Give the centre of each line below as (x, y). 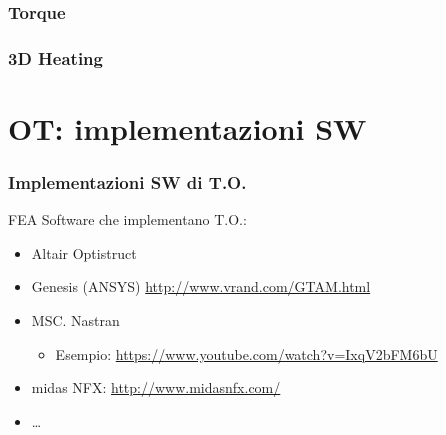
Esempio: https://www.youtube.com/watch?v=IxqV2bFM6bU (246, 353)
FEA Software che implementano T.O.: (127, 219)
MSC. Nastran (75, 320)
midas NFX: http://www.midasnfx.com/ (156, 387)
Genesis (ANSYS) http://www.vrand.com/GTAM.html (201, 286)
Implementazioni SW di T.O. (127, 181)
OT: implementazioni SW (187, 127)
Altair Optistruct (84, 252)
